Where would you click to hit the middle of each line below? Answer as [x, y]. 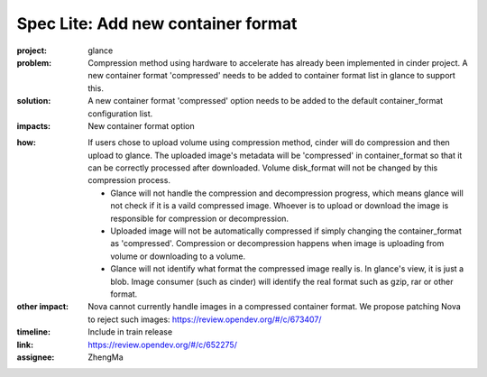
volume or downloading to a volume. [178, 256]
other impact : [43, 307]
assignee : [36, 357]
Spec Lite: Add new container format [157, 23]
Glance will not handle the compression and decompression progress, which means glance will [287, 193]
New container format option [141, 125]
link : [25, 345]
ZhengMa [106, 357]
